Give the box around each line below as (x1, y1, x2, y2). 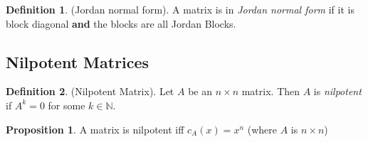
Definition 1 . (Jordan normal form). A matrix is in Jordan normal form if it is (6, 2, 354, 16)
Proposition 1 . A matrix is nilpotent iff (6, 121, 184, 136)
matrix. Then (241, 84, 300, 99)
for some (48, 97, 85, 112)
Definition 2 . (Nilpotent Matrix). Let (6, 84, 174, 99)
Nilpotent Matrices (6, 50, 149, 72)
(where (247, 121, 277, 136)
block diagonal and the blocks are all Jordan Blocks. (6, 16, 236, 31)
